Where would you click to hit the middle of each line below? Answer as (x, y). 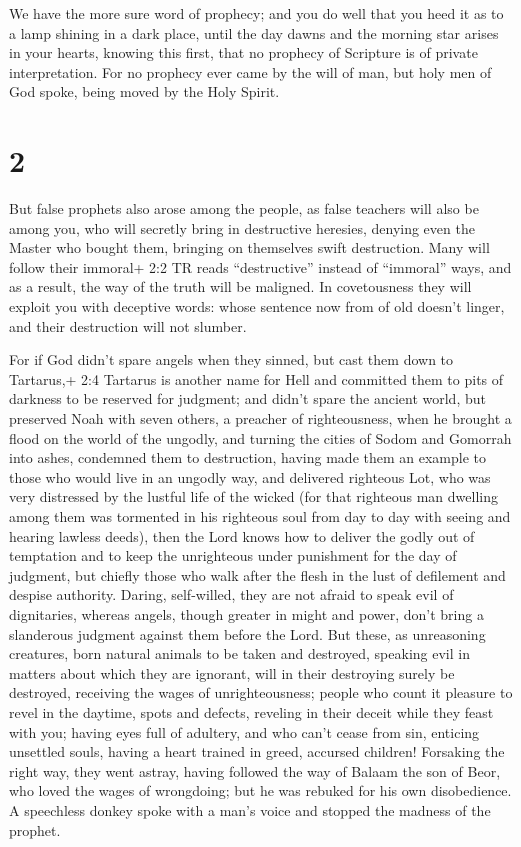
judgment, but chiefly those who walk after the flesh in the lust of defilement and (257, 574)
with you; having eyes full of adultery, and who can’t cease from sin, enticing (244, 731)
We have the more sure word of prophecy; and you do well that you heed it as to (256, 13)
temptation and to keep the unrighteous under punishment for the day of (233, 555)
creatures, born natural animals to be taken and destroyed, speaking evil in (239, 653)
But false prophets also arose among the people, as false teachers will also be (244, 208)
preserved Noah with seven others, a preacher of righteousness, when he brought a (260, 418)
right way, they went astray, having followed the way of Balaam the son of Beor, (255, 770)
